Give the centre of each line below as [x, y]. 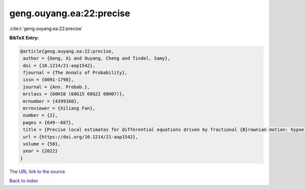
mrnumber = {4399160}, [51, 101]
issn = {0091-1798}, [49, 80]
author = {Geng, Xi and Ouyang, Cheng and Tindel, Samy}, [97, 58]
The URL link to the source [37, 171]
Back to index [24, 181]
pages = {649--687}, [49, 123]
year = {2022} [40, 151]
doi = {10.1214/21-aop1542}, [59, 65]
